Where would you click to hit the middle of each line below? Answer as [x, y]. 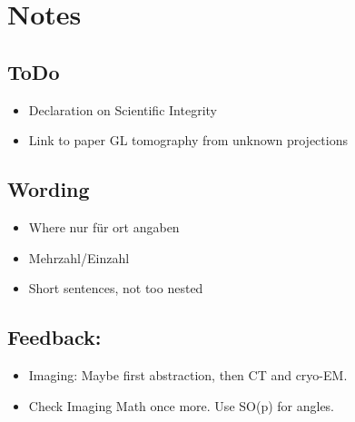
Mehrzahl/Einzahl [79, 257]
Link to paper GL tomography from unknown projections [188, 140]
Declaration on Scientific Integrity [123, 109]
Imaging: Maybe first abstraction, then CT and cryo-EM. [188, 374]
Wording [49, 189]
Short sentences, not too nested [116, 288]
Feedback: [54, 337]
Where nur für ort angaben [104, 226]
